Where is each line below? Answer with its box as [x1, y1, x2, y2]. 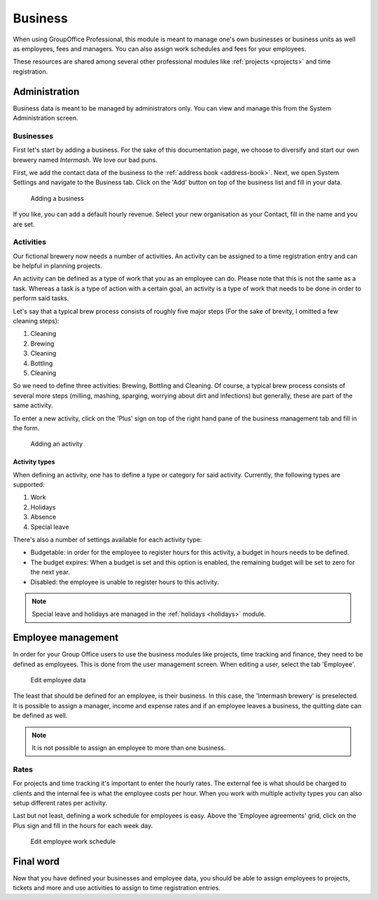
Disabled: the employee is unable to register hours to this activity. [30, 577, 220, 586]
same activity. [13, 401, 53, 409]
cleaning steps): [13, 316, 59, 325]
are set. [13, 220, 35, 228]
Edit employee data [30, 676, 87, 684]
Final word [13, 855, 59, 867]
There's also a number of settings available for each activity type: [13, 535, 202, 544]
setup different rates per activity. [13, 799, 108, 807]
